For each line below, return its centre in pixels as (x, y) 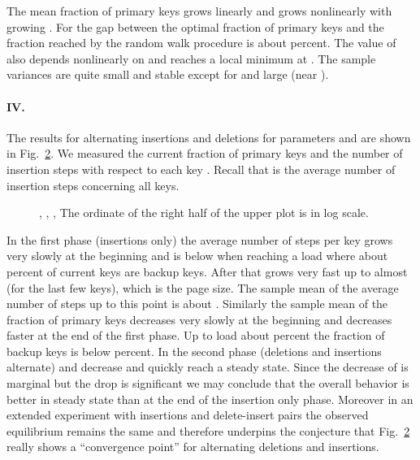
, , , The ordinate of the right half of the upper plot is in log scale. (204, 213)
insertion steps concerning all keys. (93, 185)
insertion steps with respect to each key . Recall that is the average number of (201, 169)
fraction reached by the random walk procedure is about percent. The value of (201, 43)
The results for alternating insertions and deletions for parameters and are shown (209, 137)
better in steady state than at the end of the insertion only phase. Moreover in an (210, 399)
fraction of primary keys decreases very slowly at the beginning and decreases (199, 319)
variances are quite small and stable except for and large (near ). (168, 74)
